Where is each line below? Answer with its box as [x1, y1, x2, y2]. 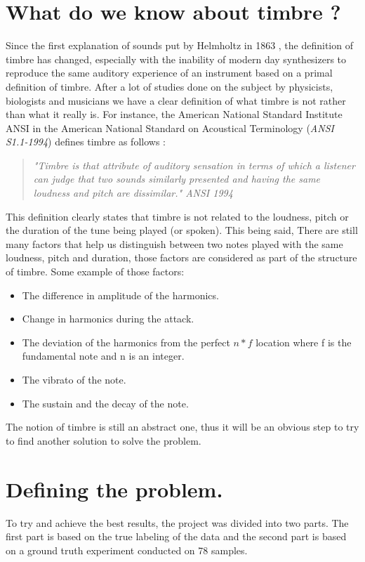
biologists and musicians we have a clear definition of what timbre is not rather [6, 93, 346, 107]
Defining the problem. [6, 474, 223, 503]
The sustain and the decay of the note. [22, 396, 189, 410]
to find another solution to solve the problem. [6, 433, 201, 447]
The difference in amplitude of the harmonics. [22, 287, 219, 302]
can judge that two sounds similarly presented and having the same [33, 171, 321, 186]
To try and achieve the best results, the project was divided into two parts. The [6, 515, 349, 530]
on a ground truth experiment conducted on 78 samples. [6, 542, 248, 557]
